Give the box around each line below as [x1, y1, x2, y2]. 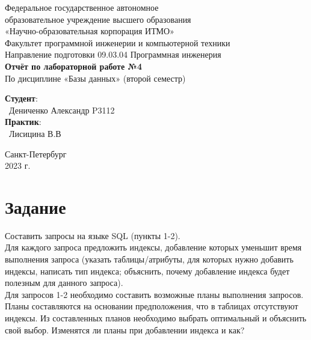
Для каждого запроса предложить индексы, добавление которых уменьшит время [5, 241, 302, 253]
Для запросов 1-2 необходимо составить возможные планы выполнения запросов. [5, 288, 304, 300]
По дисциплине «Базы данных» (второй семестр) [5, 71, 186, 84]
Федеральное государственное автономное [5, 1, 159, 13]
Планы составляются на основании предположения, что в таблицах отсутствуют [5, 300, 298, 312]
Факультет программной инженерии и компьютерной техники [5, 36, 230, 49]
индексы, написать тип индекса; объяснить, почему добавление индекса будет [5, 264, 290, 277]
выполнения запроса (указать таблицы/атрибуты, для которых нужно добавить [5, 253, 294, 266]
